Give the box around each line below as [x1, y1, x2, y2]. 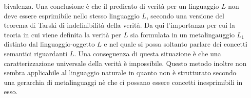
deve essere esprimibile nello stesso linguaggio [4, 10, 140, 20]
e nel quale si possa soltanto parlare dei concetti [104, 39, 248, 49]
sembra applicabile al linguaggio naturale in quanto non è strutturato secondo [4, 67, 236, 78]
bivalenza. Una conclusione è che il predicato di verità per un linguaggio [4, 1, 219, 11]
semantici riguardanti [4, 48, 68, 58]
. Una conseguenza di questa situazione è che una [74, 48, 221, 58]
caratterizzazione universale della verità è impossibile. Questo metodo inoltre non [4, 58, 247, 68]
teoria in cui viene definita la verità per [4, 29, 121, 39]
